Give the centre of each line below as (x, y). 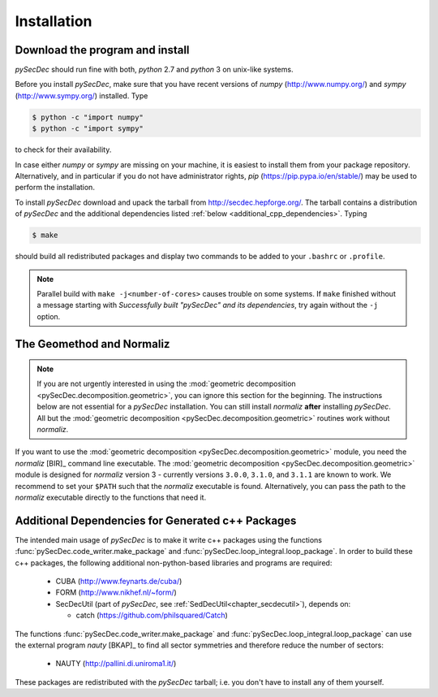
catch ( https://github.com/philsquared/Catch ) (152, 615)
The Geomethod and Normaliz (92, 344)
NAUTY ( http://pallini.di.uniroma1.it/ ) (116, 664)
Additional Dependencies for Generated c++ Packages (156, 520)
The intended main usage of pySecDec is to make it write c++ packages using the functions (168, 539)
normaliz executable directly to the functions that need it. (111, 497)
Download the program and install (102, 50)
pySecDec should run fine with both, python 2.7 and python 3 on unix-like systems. (154, 70)
